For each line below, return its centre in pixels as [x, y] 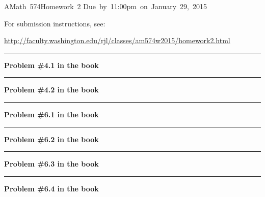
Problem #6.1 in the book [51, 114]
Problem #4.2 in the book [51, 90]
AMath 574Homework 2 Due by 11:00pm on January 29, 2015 [105, 6]
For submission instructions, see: [55, 23]
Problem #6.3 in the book [51, 164]
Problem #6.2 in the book [51, 139]
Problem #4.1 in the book [51, 65]
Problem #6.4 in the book [51, 188]
